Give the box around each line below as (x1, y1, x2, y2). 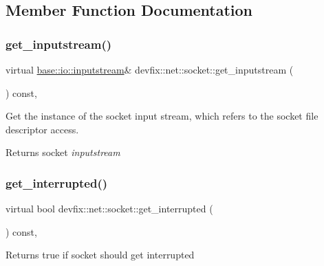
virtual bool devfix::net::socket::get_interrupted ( (6, 201, 213, 216)
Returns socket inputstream (6, 145, 120, 159)
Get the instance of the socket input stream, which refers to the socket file (6, 109, 318, 123)
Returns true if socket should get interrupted (6, 247, 195, 262)
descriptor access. (6, 122, 79, 136)
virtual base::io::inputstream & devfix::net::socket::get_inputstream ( (6, 63, 294, 76)
